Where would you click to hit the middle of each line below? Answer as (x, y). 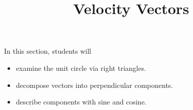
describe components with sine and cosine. (81, 102)
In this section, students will (48, 51)
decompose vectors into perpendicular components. (94, 85)
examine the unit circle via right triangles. (81, 68)
